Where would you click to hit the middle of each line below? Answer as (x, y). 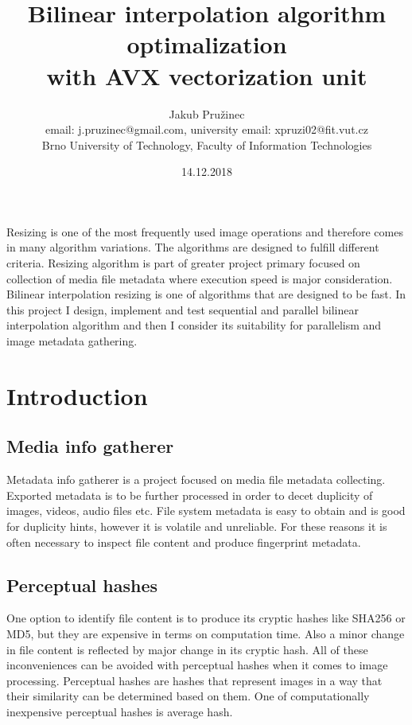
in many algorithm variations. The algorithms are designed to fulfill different (193, 247)
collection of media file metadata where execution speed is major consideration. (200, 278)
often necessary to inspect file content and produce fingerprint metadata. (184, 542)
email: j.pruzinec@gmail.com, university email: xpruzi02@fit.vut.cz (207, 129)
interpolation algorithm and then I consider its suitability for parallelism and (194, 325)
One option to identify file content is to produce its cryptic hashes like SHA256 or (206, 618)
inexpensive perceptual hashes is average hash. (120, 711)
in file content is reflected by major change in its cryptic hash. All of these (187, 649)
